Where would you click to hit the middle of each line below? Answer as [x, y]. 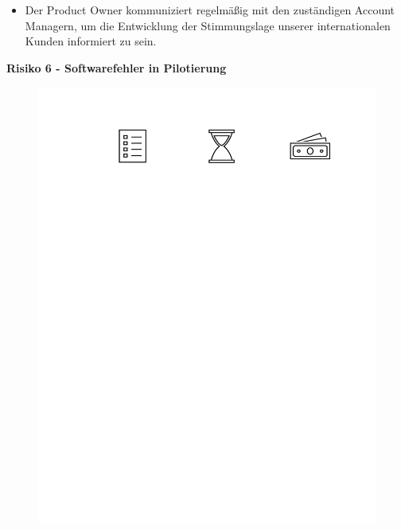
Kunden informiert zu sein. [91, 41]
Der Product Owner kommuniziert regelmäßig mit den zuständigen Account [210, 10]
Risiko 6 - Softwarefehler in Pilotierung [117, 67]
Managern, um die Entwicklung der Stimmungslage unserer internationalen [208, 25]
